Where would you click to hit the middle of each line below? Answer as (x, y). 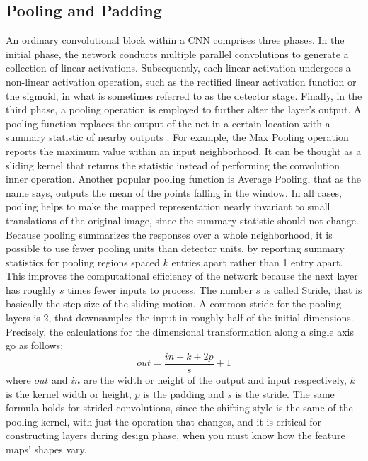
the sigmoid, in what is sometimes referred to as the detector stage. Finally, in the (184, 95)
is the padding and (184, 393)
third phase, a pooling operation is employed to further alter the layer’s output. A (184, 109)
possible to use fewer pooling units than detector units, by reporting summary (175, 248)
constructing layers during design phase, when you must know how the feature (176, 435)
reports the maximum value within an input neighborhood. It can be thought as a (184, 150)
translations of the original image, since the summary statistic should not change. (182, 220)
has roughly (31, 289)
